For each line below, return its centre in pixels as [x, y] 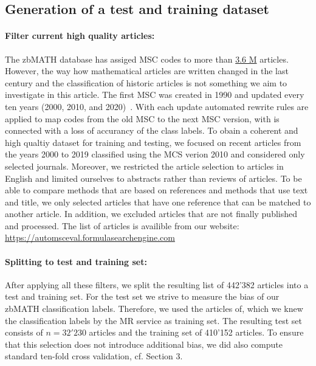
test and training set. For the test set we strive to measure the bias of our [142, 296]
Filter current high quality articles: [80, 36]
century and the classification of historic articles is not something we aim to [146, 82]
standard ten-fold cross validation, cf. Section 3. [94, 356]
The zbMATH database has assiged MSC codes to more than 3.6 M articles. [147, 59]
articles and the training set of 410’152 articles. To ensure [196, 332]
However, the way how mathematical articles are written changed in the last [147, 71]
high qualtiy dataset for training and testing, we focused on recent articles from [153, 142]
